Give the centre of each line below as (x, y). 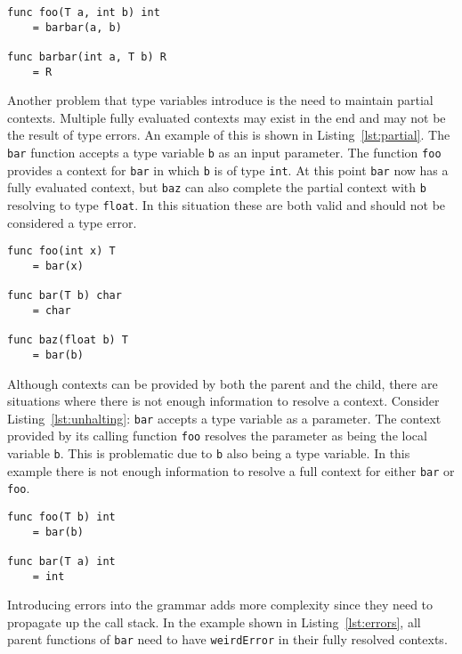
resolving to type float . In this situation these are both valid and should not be (227, 205)
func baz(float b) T (68, 340)
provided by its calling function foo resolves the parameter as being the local (217, 436)
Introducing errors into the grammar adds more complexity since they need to (220, 605)
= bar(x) (58, 266)
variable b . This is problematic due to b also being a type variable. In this (209, 453)
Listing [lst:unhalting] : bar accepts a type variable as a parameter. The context (224, 418)
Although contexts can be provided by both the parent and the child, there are (223, 383)
